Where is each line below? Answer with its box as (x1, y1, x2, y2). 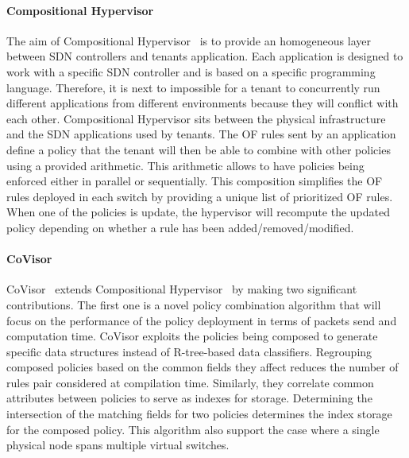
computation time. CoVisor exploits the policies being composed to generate (6, 328, 378, 344)
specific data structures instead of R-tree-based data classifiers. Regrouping (6, 343, 372, 359)
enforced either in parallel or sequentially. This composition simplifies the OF (6, 173, 383, 189)
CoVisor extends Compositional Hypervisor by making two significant (6, 281, 357, 297)
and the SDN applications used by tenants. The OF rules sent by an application (6, 126, 396, 142)
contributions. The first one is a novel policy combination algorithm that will (6, 296, 381, 312)
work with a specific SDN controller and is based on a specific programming (6, 63, 376, 80)
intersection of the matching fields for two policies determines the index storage (6, 406, 392, 422)
